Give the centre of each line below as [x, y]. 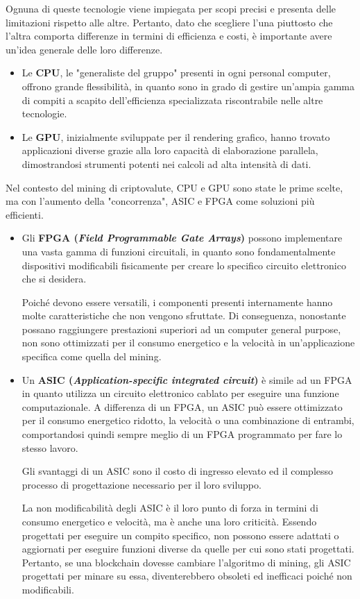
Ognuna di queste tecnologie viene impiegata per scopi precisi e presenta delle [171, 8]
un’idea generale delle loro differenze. [84, 49]
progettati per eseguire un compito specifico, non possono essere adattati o [180, 535]
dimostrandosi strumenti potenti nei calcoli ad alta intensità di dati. [166, 163]
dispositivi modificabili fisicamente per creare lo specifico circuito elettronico [184, 265]
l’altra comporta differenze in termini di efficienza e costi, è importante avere [169, 36]
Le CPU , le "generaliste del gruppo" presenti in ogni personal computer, [176, 73]
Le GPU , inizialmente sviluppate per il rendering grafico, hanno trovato [176, 136]
